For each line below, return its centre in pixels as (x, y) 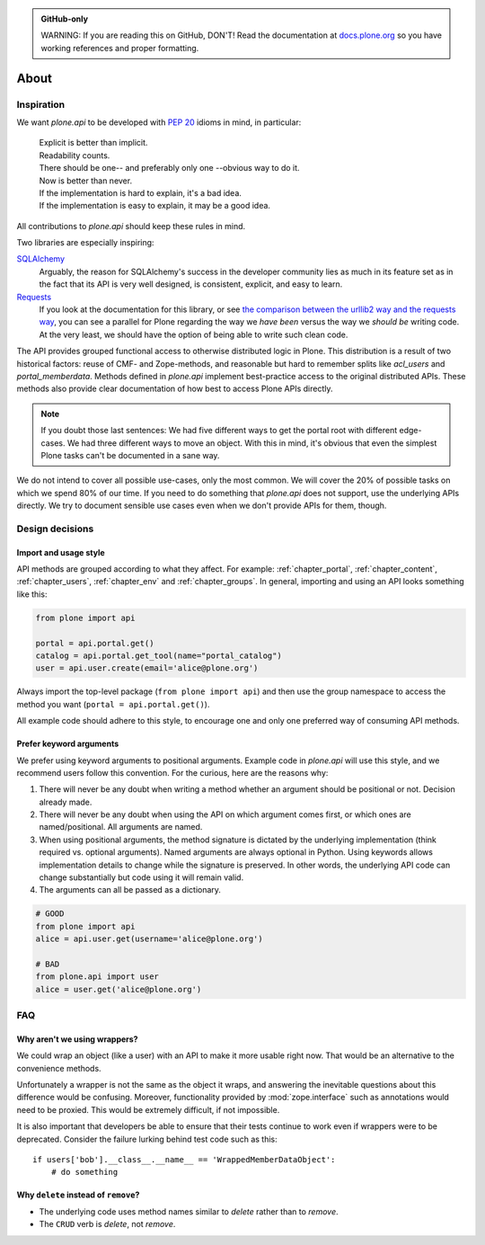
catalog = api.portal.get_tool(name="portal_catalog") (159, 655)
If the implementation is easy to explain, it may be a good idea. (155, 206)
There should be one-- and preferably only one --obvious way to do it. (169, 168)
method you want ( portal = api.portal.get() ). (113, 704)
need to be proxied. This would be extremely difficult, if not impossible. (148, 1109)
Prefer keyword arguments (68, 744)
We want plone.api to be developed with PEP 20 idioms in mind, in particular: (159, 122)
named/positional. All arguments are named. (121, 827)
